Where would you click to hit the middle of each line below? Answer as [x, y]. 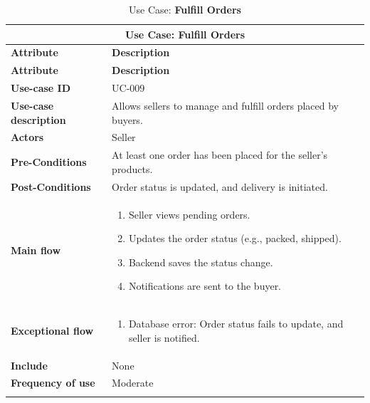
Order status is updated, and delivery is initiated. [220, 186]
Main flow [36, 250]
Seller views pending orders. [189, 214]
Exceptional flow [52, 330]
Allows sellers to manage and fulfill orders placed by [226, 105]
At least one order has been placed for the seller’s [220, 155]
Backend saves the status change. [201, 262]
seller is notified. [164, 337]
